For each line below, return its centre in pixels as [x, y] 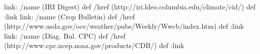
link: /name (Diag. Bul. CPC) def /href [65, 35]
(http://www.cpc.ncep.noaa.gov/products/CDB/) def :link [94, 45]
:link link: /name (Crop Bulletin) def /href [70, 16]
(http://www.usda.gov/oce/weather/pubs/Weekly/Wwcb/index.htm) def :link [124, 26]
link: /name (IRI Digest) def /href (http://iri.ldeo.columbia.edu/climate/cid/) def [130, 6]
